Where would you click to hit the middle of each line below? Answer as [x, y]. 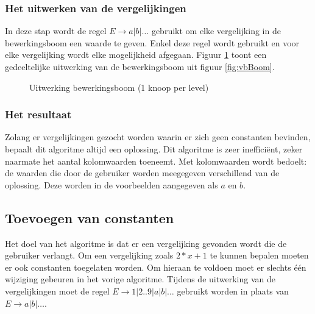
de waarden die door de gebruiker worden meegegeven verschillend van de [142, 173]
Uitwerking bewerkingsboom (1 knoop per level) [119, 87]
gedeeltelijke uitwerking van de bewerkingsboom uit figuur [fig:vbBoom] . [140, 66]
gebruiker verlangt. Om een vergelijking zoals [89, 255]
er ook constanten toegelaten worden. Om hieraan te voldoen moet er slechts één [156, 267]
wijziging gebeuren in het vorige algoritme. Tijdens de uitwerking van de [140, 279]
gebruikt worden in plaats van [233, 291]
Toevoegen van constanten [90, 217]
